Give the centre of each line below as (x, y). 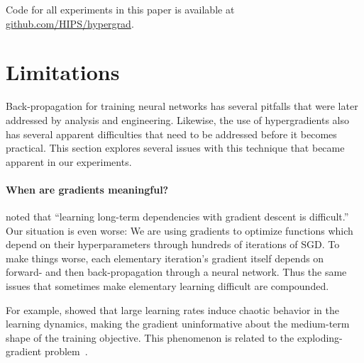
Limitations (63, 72)
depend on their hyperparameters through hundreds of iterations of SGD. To (173, 244)
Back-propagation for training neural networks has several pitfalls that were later (182, 106)
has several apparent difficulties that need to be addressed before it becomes (171, 134)
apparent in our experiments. (69, 161)
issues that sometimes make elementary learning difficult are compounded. (167, 286)
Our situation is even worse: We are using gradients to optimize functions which (180, 230)
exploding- (320, 337)
